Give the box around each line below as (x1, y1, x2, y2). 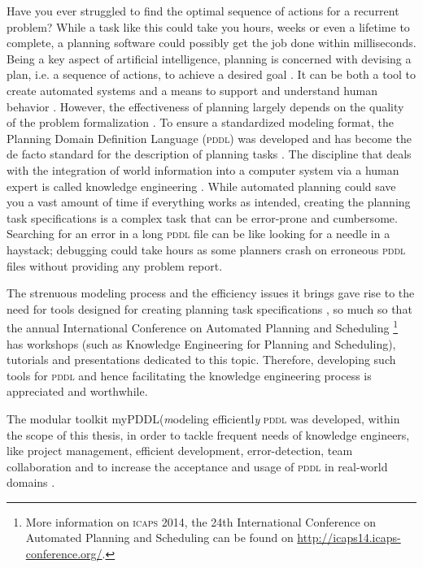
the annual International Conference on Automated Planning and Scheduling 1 (7, 317, 399, 336)
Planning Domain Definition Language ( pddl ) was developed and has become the (7, 129, 412, 146)
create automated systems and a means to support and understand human (7, 81, 377, 98)
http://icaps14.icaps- (297, 529, 401, 546)
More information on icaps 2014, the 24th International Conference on (25, 513, 377, 530)
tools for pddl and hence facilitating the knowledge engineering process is (7, 366, 372, 384)
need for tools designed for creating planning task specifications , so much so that (7, 300, 412, 317)
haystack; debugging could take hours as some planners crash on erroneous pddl (7, 241, 406, 258)
